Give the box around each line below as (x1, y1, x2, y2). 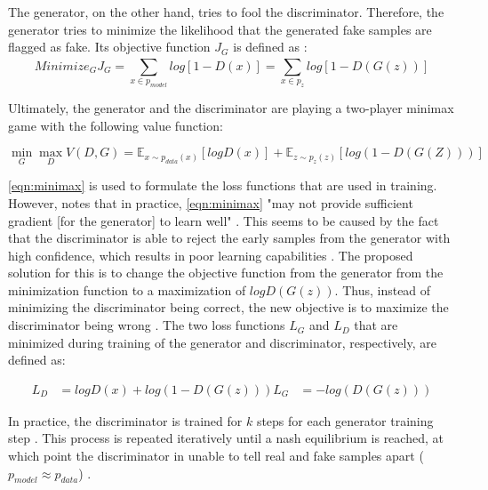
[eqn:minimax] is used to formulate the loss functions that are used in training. (8, 176, 437, 195)
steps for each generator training (256, 411, 434, 430)
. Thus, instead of (334, 280, 431, 299)
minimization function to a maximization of (8, 280, 246, 299)
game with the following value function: (8, 116, 223, 134)
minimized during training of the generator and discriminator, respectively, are (8, 333, 436, 351)
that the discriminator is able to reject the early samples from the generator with (8, 229, 451, 247)
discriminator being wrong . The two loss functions (8, 316, 285, 334)
